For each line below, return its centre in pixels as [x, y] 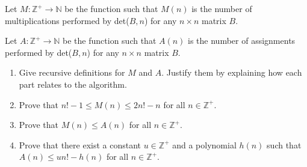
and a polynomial [204, 144]
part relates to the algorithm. [73, 84]
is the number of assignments [242, 41]
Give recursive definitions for [72, 72]
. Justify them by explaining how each [232, 72]
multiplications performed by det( [67, 20]
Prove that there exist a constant [80, 144]
